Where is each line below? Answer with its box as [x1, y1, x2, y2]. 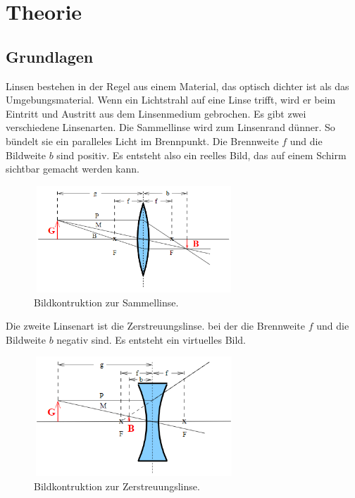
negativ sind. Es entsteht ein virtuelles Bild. [56, 332, 247, 347]
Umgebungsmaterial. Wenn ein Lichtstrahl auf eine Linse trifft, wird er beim [6, 92, 336, 107]
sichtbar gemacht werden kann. [6, 161, 139, 176]
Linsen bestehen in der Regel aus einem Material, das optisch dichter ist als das [6, 78, 349, 93]
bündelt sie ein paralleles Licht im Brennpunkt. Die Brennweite [6, 133, 279, 148]
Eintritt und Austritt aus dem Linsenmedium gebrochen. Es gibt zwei [6, 106, 306, 120]
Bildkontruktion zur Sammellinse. [34, 294, 179, 309]
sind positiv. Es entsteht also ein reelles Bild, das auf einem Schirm [56, 147, 347, 162]
